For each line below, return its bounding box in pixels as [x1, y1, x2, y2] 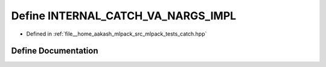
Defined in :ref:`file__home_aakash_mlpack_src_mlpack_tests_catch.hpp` [26, 30, 207, 37]
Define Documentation [11, 46, 98, 56]
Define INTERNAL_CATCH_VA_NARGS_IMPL [11, 9, 237, 22]
